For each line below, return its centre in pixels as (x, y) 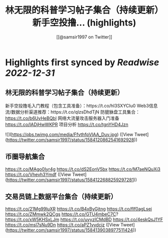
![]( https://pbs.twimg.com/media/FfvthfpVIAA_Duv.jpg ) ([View (69, 134)
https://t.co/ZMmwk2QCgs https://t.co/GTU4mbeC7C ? (62, 214)
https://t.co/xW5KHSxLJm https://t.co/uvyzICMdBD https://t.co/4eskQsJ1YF (84, 219)
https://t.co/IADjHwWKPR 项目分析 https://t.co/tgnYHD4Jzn (67, 124)
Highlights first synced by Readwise (82, 62)
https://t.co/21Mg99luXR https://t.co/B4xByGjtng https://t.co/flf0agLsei (78, 209)
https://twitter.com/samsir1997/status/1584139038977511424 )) (71, 230)
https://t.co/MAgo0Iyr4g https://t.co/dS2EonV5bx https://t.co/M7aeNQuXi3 (83, 169)
